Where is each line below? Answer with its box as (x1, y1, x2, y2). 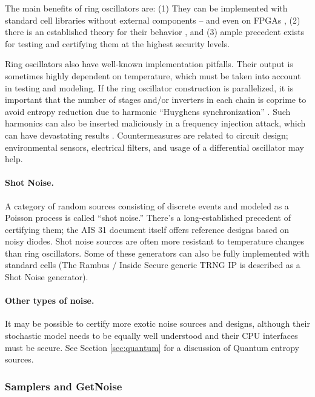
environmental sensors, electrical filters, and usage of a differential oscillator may (5, 140, 304, 153)
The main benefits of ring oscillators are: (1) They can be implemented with (5, 2, 288, 14)
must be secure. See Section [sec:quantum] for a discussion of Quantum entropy (5, 341, 299, 353)
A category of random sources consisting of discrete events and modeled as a (5, 199, 289, 212)
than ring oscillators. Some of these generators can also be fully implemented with (5, 246, 310, 259)
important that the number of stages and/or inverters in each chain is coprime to (5, 93, 307, 106)
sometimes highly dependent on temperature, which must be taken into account (5, 69, 301, 82)
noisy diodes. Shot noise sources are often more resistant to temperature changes (5, 235, 304, 248)
